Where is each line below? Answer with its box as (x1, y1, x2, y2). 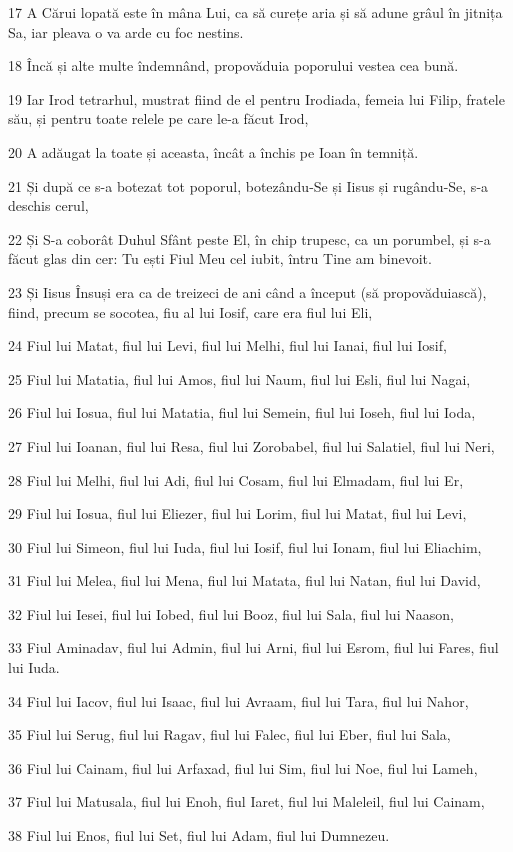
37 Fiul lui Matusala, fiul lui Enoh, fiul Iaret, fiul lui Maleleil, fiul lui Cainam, (8, 791, 485, 812)
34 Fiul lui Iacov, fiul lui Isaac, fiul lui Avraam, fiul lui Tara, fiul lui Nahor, (8, 690, 469, 711)
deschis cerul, (8, 195, 89, 216)
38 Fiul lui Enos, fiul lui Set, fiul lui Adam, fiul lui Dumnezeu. (8, 825, 390, 846)
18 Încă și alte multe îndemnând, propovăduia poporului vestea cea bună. (8, 55, 459, 76)
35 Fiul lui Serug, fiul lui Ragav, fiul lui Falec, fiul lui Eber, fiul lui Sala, (8, 724, 451, 745)
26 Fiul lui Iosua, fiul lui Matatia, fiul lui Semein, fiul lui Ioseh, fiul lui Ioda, (8, 402, 476, 423)
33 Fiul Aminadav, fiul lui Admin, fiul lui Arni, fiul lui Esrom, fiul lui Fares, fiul (8, 637, 499, 658)
